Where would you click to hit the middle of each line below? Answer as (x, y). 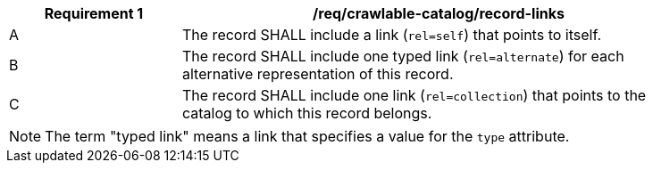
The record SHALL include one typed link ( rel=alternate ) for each (403, 56)
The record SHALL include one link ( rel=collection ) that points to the (414, 95)
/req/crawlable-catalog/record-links (439, 13)
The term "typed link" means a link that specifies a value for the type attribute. (307, 136)
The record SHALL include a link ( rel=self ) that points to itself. (392, 35)
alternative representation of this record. (318, 74)
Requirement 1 (94, 13)
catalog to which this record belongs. (307, 113)
